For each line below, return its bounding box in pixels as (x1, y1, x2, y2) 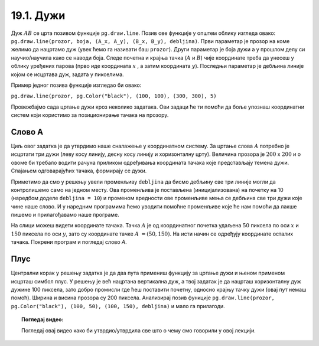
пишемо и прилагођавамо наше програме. (11, 211, 119, 218)
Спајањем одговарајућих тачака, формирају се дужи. (11, 167, 147, 174)
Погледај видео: (21, 316, 64, 323)
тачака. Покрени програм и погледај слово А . (11, 239, 127, 246)
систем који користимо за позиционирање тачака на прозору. (11, 112, 169, 119)
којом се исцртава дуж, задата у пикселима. (11, 71, 124, 78)
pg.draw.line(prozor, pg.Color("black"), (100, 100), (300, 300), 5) (11, 93, 217, 100)
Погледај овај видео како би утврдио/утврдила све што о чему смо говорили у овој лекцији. (21, 327, 256, 334)
